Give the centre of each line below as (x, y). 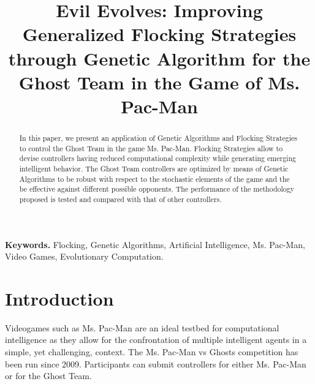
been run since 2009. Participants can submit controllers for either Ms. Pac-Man (156, 363)
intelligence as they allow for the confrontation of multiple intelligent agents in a (156, 340)
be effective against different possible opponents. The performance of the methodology (157, 189)
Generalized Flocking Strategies (159, 34)
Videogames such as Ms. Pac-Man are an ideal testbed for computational (142, 327)
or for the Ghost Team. (48, 376)
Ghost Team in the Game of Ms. (159, 82)
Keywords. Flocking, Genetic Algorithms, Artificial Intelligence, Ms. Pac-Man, (155, 244)
